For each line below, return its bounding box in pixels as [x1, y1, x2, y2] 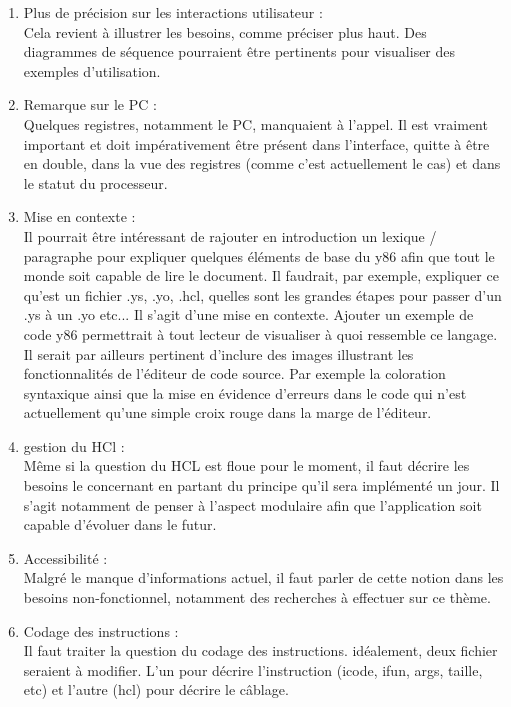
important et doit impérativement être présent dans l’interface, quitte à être [23, 133, 490, 154]
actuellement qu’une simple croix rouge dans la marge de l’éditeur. [23, 402, 432, 423]
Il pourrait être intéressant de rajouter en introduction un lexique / [23, 225, 437, 246]
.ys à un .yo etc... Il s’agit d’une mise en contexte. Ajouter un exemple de [23, 304, 474, 325]
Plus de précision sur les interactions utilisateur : [23, 2, 323, 22]
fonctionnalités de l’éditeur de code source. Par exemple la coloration [23, 363, 446, 384]
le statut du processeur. [23, 172, 168, 193]
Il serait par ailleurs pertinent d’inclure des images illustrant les [23, 343, 414, 364]
